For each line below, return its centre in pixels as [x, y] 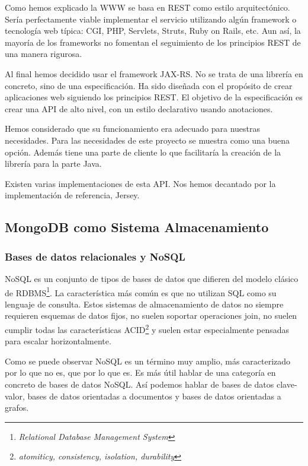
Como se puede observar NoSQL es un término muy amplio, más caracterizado [148, 361]
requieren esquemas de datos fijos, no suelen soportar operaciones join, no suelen [151, 316]
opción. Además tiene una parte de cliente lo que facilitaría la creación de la [143, 152]
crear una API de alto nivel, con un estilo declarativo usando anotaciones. [139, 108]
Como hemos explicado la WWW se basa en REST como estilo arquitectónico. [147, 7]
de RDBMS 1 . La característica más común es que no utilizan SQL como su [141, 291]
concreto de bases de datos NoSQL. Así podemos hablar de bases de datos [139, 384]
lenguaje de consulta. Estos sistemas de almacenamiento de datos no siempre [144, 304]
